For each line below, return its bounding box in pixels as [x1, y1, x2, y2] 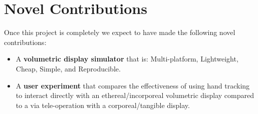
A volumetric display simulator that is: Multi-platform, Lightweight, [16, 53, 238, 64]
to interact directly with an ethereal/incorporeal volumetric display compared [16, 90, 254, 100]
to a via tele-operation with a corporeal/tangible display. [16, 99, 190, 110]
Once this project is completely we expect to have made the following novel [4, 27, 235, 37]
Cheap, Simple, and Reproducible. [16, 63, 121, 73]
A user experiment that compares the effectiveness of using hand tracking [16, 80, 250, 90]
